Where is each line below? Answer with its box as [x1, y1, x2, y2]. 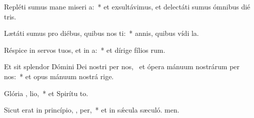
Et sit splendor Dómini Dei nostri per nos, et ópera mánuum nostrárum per [4, 61, 240, 72]
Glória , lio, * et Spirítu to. [4, 88, 88, 98]
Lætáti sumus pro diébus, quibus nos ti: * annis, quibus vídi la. [4, 28, 199, 38]
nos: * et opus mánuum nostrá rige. [4, 71, 114, 81]
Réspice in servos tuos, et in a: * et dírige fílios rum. [4, 44, 165, 55]
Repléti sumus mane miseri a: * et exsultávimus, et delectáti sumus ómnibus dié [4, 1, 250, 11]
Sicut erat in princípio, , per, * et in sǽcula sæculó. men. [4, 105, 179, 115]
